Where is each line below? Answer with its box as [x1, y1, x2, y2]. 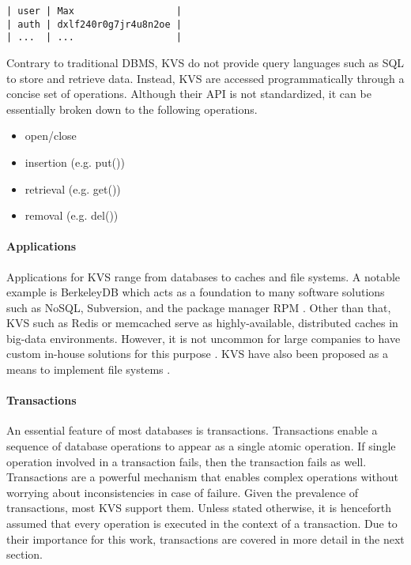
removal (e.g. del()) [25, 207, 119, 224]
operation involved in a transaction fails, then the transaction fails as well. [6, 453, 367, 469]
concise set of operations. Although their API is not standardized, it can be [6, 85, 371, 102]
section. [6, 546, 43, 563]
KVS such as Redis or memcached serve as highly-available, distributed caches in [6, 315, 398, 331]
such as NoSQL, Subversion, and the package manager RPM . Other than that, [6, 299, 391, 315]
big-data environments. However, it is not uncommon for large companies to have [6, 330, 401, 346]
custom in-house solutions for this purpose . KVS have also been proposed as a [6, 345, 389, 362]
